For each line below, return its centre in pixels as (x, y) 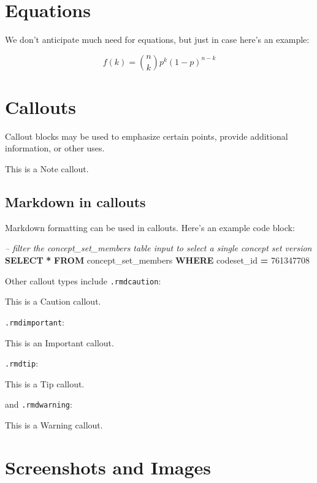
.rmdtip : (22, 363)
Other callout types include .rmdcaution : (83, 280)
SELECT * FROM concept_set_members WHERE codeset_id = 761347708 (157, 260)
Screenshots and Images (108, 467)
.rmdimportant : (35, 321)
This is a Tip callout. (45, 383)
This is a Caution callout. (53, 301)
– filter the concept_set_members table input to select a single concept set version (158, 248)
